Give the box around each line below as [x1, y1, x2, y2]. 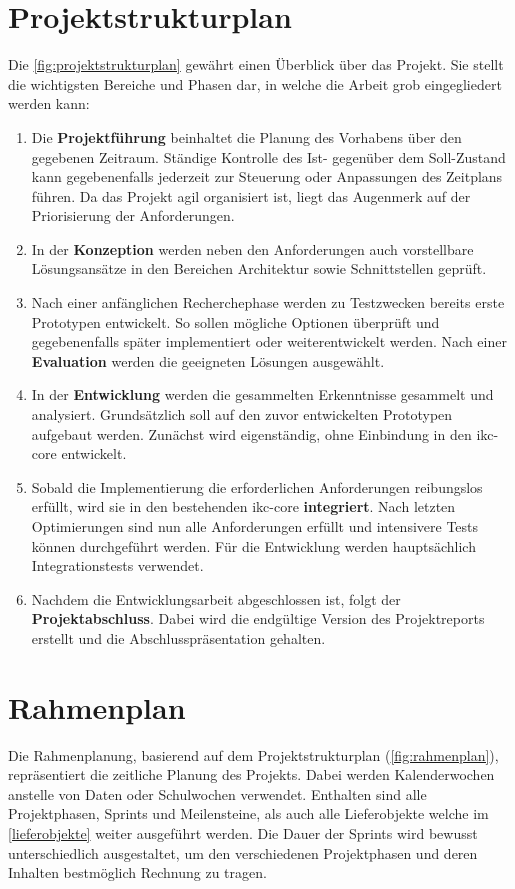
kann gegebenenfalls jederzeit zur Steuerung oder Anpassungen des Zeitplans [31, 166, 503, 187]
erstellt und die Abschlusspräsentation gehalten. [31, 627, 326, 648]
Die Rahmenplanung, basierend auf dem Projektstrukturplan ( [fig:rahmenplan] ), [8, 744, 499, 765]
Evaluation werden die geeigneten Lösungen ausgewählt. [31, 350, 385, 371]
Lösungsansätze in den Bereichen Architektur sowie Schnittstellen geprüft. [31, 258, 487, 279]
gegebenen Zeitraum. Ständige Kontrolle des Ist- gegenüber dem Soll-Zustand [31, 146, 506, 167]
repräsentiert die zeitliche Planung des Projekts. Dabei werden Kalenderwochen [8, 764, 495, 785]
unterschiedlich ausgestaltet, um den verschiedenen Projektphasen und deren [8, 842, 478, 863]
